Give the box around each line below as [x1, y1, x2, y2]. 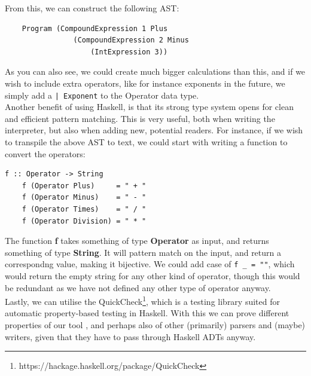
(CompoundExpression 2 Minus [73, 36, 189, 45]
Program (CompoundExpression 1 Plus [22, 24, 168, 33]
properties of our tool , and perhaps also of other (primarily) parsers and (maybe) [5, 319, 306, 331]
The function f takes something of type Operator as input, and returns [5, 234, 269, 247]
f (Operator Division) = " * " [22, 216, 147, 225]
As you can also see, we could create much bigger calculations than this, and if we [5, 65, 306, 78]
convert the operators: [5, 147, 86, 160]
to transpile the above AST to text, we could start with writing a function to [5, 136, 288, 148]
